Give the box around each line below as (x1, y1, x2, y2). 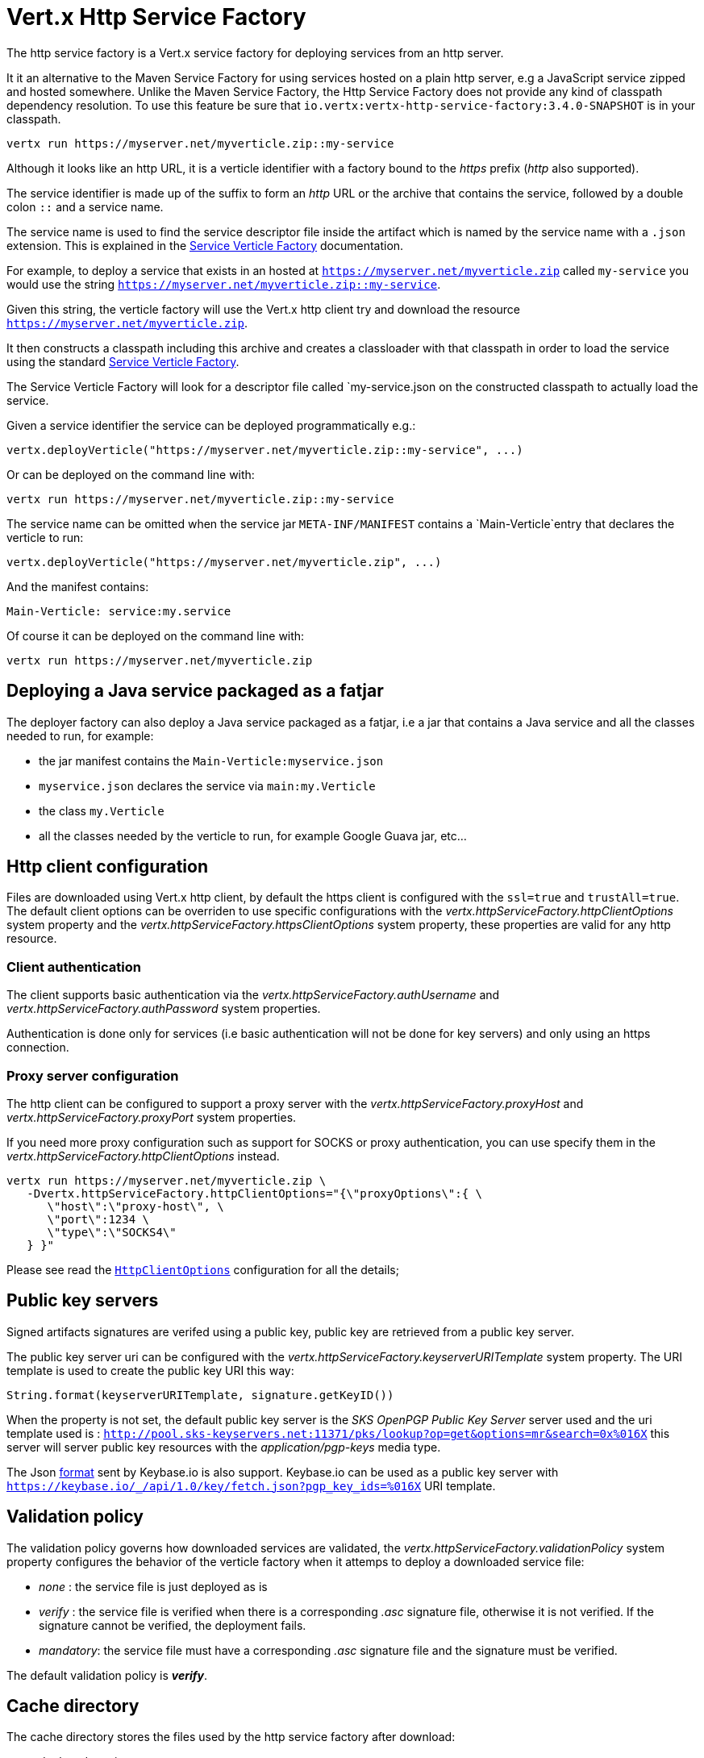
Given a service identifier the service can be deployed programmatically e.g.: (6, 418, 416, 432)
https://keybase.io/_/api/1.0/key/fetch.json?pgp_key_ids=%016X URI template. (6, 1478, 496, 1493)
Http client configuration (6, 856, 209, 877)
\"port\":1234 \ (47, 1212, 150, 1226)
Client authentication (6, 958, 141, 975)
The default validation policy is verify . (6, 1668, 207, 1682)
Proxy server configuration (6, 1067, 179, 1084)
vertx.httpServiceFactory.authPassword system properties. (6, 1002, 321, 1016)
